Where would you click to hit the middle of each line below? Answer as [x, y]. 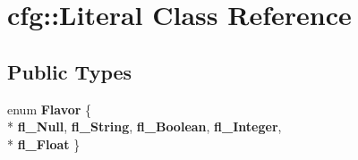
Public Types [70, 71]
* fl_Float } [44, 143]
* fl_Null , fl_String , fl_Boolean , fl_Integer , [145, 126]
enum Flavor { [50, 109]
